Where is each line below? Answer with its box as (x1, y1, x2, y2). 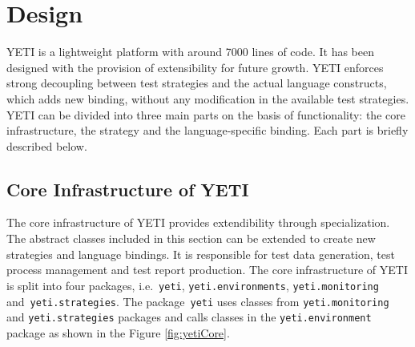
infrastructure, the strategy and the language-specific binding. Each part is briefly (6, 122, 409, 139)
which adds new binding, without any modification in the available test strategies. (6, 90, 409, 107)
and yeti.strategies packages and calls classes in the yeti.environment (6, 309, 372, 325)
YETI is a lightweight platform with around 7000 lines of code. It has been (6, 43, 375, 60)
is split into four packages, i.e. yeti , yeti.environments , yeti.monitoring (6, 276, 379, 293)
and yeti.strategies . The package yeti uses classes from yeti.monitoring (6, 293, 389, 309)
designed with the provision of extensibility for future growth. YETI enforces (6, 59, 384, 75)
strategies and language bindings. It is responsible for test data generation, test (6, 245, 395, 262)
